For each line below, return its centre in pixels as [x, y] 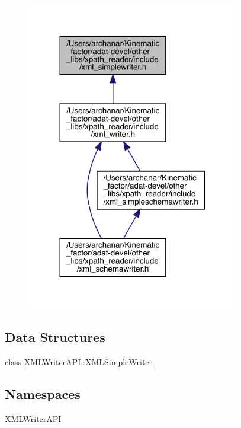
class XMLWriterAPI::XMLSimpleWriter [79, 361]
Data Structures [55, 336]
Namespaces [43, 393]
